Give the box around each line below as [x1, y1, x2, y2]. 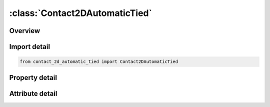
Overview [9, 26, 40, 35]
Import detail [9, 42, 50, 51]
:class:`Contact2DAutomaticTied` [9, 7, 152, 18]
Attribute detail [9, 89, 57, 97]
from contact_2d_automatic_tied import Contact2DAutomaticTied [19, 59, 178, 64]
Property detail [9, 73, 57, 82]
